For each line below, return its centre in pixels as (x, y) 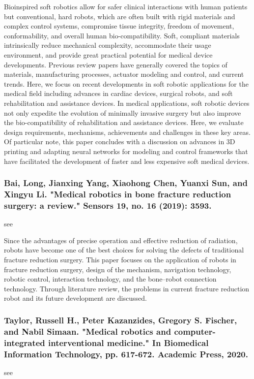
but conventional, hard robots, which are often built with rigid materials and (120, 16)
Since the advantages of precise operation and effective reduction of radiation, (121, 240)
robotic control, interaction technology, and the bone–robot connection (110, 279)
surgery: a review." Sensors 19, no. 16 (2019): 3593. (108, 205)
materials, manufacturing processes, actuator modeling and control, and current (124, 74)
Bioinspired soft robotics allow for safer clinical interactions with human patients (126, 6)
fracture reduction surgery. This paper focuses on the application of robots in (120, 259)
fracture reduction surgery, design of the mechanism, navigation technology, (118, 269)
